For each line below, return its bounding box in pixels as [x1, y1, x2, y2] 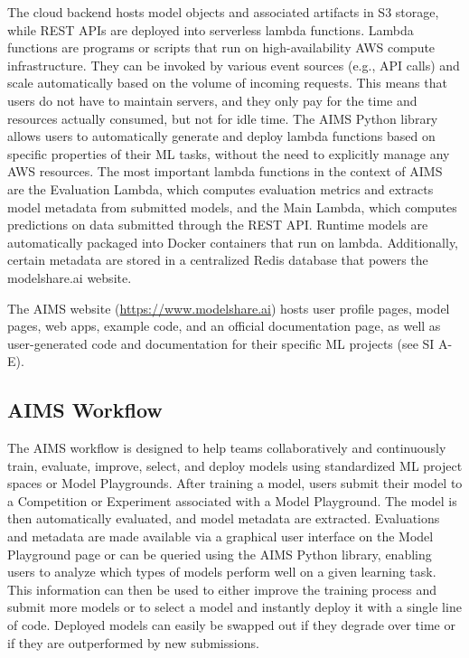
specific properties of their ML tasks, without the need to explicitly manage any [7, 144, 450, 163]
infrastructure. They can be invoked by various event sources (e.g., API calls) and [7, 55, 460, 74]
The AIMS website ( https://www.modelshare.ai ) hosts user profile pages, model [7, 298, 450, 317]
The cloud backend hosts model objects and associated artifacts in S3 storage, [7, 3, 439, 21]
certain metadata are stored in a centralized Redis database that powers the [7, 250, 428, 269]
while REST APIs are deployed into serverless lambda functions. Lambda [7, 20, 414, 39]
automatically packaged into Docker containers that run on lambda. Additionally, [7, 232, 458, 251]
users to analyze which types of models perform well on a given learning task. [7, 562, 436, 581]
